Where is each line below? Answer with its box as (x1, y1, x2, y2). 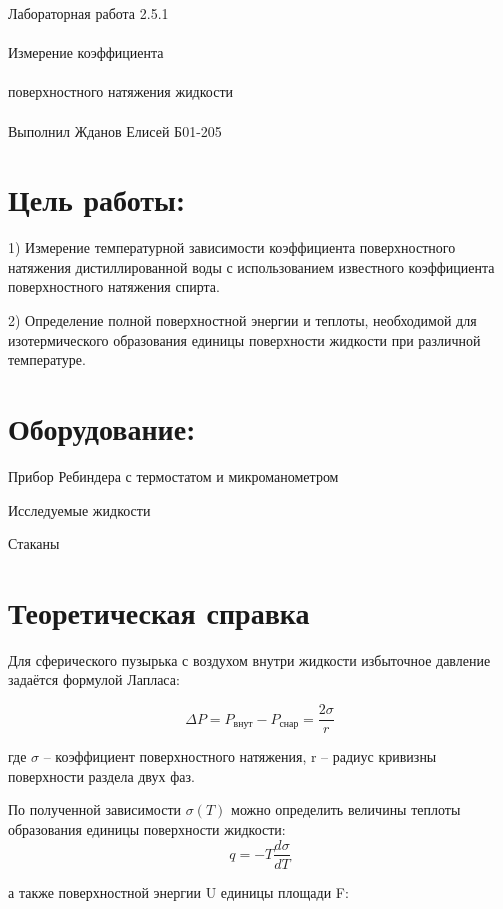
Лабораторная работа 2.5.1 (8, 3, 169, 23)
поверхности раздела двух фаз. (8, 765, 195, 786)
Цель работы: (8, 179, 185, 220)
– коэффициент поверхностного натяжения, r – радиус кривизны (43, 746, 437, 767)
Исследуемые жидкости (8, 499, 151, 520)
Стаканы (8, 533, 60, 554)
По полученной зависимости (8, 799, 182, 820)
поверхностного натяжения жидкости (8, 81, 234, 102)
